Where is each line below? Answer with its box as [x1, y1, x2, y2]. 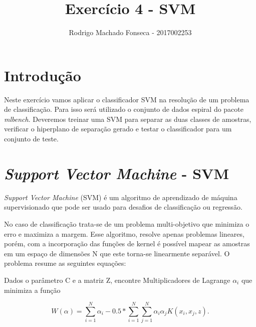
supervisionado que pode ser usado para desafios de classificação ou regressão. [4, 202, 242, 212]
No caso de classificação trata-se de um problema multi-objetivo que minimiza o [4, 218, 249, 229]
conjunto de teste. [4, 133, 59, 144]
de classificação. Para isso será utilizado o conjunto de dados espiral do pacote [4, 104, 243, 114]
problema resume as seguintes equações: [4, 258, 126, 268]
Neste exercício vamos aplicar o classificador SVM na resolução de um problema [4, 94, 249, 104]
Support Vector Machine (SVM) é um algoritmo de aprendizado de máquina [4, 192, 237, 202]
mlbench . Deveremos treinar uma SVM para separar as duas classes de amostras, [4, 113, 251, 124]
